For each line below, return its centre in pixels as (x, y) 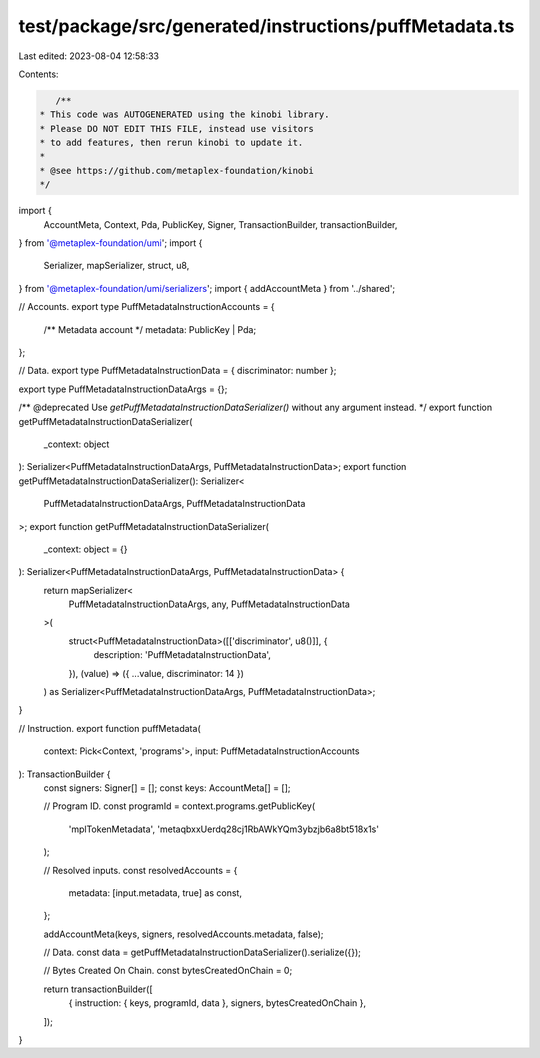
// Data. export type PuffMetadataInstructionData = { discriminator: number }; (177, 371)
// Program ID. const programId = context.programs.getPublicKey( (179, 806)
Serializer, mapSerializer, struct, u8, (116, 266)
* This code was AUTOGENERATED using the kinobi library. (184, 114)
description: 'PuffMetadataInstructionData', (182, 655)
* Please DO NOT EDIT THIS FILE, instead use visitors (176, 128)
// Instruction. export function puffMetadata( (109, 728)
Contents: (38, 74)
